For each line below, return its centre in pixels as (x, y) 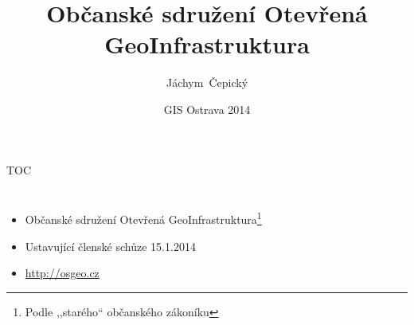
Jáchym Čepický (207, 82)
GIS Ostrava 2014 (207, 109)
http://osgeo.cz (62, 273)
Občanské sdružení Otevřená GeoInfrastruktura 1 (143, 218)
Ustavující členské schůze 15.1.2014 (110, 246)
